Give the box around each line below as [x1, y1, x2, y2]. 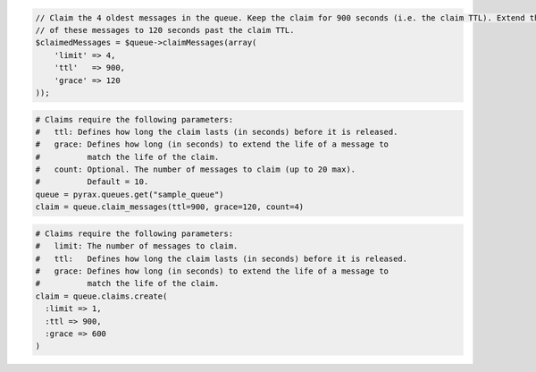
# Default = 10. [35, 177, 149, 187]
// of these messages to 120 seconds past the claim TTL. [35, 25, 295, 35]
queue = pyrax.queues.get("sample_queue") [35, 189, 224, 199]
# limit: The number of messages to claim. [35, 241, 239, 251]
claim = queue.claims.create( [35, 291, 168, 301]
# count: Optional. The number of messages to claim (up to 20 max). [35, 165, 356, 174]
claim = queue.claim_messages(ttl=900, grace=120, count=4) [35, 202, 305, 212]
